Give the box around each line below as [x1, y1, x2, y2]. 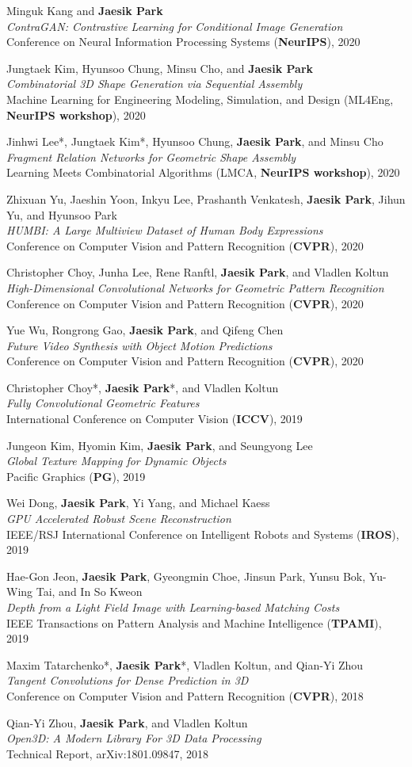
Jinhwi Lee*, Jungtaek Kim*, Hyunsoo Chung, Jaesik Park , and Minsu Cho [6, 133, 383, 150]
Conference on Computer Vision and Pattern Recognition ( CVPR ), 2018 [6, 687, 364, 704]
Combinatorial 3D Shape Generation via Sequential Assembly [6, 75, 303, 92]
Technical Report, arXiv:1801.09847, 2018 [6, 745, 209, 761]
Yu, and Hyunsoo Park [6, 206, 117, 223]
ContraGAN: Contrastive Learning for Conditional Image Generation [6, 17, 343, 34]
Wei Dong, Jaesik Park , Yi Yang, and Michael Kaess [6, 494, 270, 511]
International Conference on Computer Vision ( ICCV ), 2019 [6, 410, 303, 427]
